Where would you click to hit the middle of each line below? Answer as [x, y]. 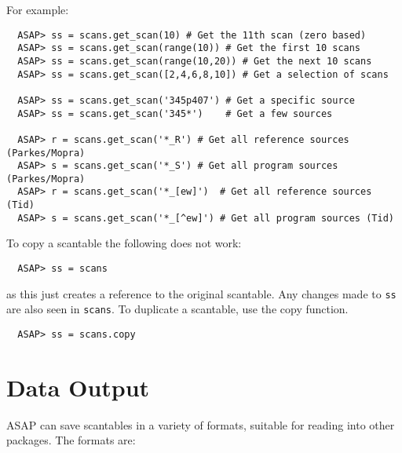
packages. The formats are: [71, 440]
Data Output [78, 387]
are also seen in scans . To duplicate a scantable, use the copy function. [177, 309]
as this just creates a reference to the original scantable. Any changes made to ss [201, 293]
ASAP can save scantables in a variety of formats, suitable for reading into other [201, 424]
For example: [38, 9]
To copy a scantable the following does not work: [124, 243]
